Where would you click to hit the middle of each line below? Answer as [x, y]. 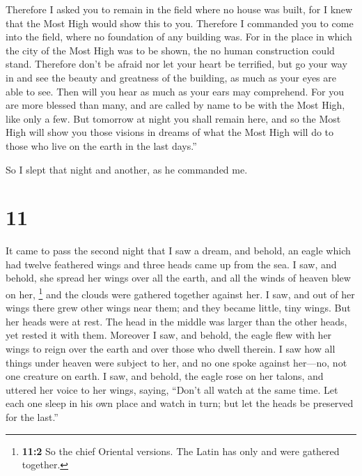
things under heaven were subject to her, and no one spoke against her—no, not [176, 362]
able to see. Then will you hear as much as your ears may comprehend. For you [175, 91]
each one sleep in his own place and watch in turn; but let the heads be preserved [180, 403]
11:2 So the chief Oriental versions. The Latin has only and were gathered [181, 451]
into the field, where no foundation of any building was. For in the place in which [179, 37]
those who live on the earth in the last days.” [101, 145]
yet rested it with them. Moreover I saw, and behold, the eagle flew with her [169, 335]
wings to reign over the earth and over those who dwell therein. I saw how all [171, 349]
